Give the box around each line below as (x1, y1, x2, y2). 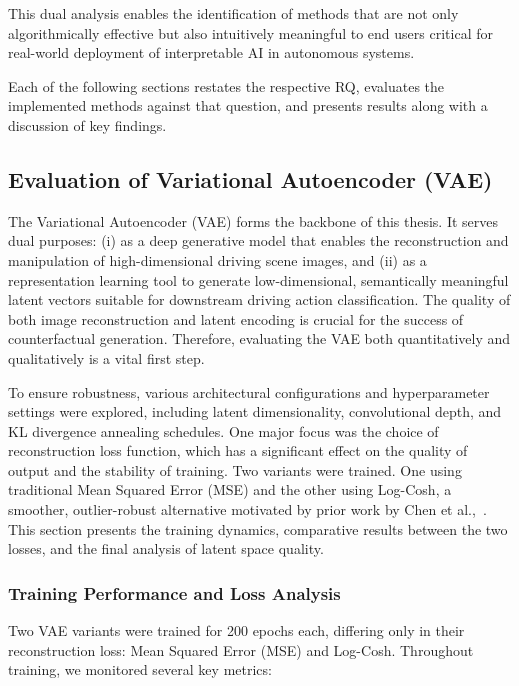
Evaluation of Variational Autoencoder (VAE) (8, 163, 493, 194)
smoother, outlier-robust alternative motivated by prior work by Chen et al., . (8, 499, 487, 520)
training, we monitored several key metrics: (8, 659, 272, 680)
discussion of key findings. (8, 114, 167, 135)
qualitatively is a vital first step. (8, 347, 205, 368)
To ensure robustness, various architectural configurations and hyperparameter (8, 381, 490, 402)
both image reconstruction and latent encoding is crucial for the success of (8, 308, 464, 329)
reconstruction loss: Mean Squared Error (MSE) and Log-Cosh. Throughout (8, 639, 474, 660)
